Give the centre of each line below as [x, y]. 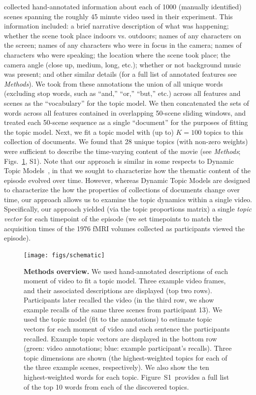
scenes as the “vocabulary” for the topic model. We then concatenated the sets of [127, 103]
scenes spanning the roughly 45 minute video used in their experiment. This [118, 16]
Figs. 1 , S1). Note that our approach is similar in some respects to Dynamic [119, 161]
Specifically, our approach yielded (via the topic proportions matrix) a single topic [128, 209]
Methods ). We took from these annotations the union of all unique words [113, 83]
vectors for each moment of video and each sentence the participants [127, 329]
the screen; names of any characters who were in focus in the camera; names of [123, 45]
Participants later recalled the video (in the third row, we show [119, 300]
